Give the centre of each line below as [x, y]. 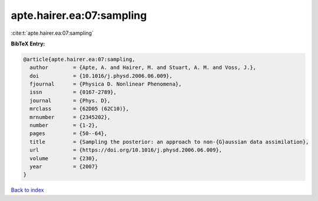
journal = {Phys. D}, [70, 100]
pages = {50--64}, [69, 134]
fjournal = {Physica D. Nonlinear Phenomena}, [106, 84]
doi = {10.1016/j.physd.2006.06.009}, [101, 76]
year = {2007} [64, 167]
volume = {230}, [64, 158]
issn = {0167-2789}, [73, 92]
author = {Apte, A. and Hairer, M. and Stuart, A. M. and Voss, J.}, [143, 67]
